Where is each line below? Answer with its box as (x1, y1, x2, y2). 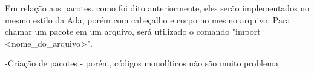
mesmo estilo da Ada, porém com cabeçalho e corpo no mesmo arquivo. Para (5, 13, 290, 26)
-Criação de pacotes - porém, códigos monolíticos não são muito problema (5, 57, 278, 69)
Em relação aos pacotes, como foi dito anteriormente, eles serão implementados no (5, 2, 310, 14)
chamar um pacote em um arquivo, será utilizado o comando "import (5, 25, 261, 38)
